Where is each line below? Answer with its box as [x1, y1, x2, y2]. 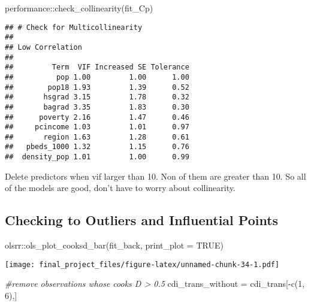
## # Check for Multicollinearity [5, 23, 143, 32]
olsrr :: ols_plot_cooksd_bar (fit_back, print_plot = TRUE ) [5, 239, 224, 252]
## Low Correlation [5, 43, 82, 51]
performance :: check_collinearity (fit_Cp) [5, 2, 153, 14]
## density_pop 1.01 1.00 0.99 [5, 153, 189, 162]
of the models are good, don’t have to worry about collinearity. [5, 181, 235, 194]
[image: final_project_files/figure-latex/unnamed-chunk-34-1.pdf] [5, 260, 280, 269]
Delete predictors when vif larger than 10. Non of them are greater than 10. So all [5, 169, 306, 182]
